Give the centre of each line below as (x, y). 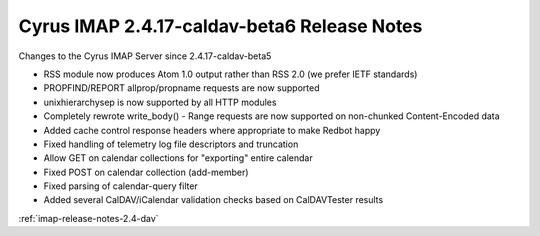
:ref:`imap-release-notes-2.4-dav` (88, 218)
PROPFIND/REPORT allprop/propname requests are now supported (181, 88)
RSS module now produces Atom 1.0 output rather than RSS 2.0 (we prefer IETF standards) (230, 74)
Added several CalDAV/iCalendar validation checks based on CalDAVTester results (213, 200)
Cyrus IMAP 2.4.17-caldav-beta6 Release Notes (220, 26)
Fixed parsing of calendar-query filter (121, 186)
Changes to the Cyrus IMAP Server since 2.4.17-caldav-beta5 (145, 56)
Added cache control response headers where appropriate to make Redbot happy (212, 130)
